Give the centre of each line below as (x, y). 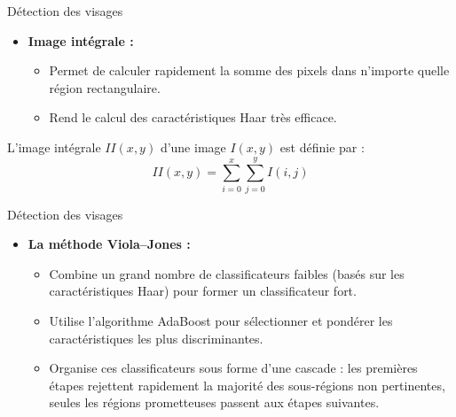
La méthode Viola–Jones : (109, 244)
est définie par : (322, 147)
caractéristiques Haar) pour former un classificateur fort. (203, 291)
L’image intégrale (54, 147)
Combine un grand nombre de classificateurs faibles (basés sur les (227, 273)
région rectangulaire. (105, 87)
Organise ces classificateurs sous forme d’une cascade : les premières (233, 368)
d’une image (193, 147)
